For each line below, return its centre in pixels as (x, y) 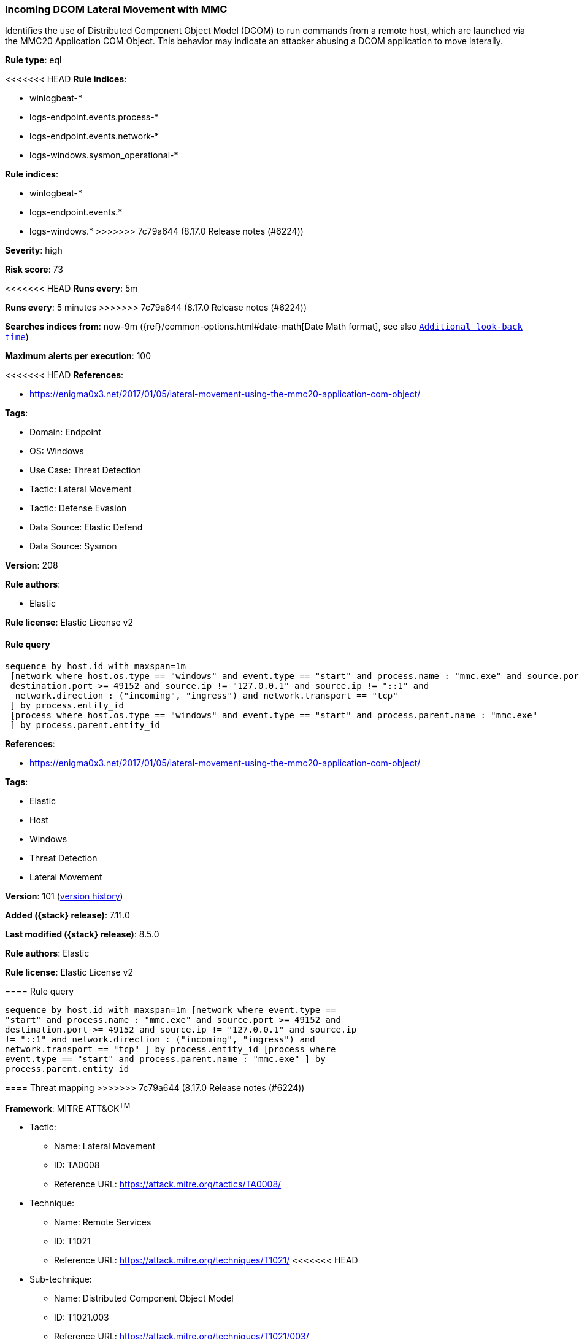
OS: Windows (57, 451)
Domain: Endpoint (65, 432)
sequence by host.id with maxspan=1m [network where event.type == (171, 1010)
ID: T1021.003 (82, 1318)
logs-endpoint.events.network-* (94, 136)
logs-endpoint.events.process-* (94, 117)
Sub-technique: (61, 1279)
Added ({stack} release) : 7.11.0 (67, 915)
